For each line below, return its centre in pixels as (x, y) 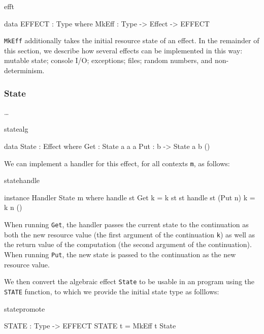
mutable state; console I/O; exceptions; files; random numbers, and (108, 60)
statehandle (22, 180)
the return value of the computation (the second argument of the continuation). (128, 244)
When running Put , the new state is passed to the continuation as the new (120, 254)
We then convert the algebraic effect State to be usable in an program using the (129, 281)
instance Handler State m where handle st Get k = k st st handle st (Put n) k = (130, 197)
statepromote (25, 308)
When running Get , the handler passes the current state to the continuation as (126, 224)
